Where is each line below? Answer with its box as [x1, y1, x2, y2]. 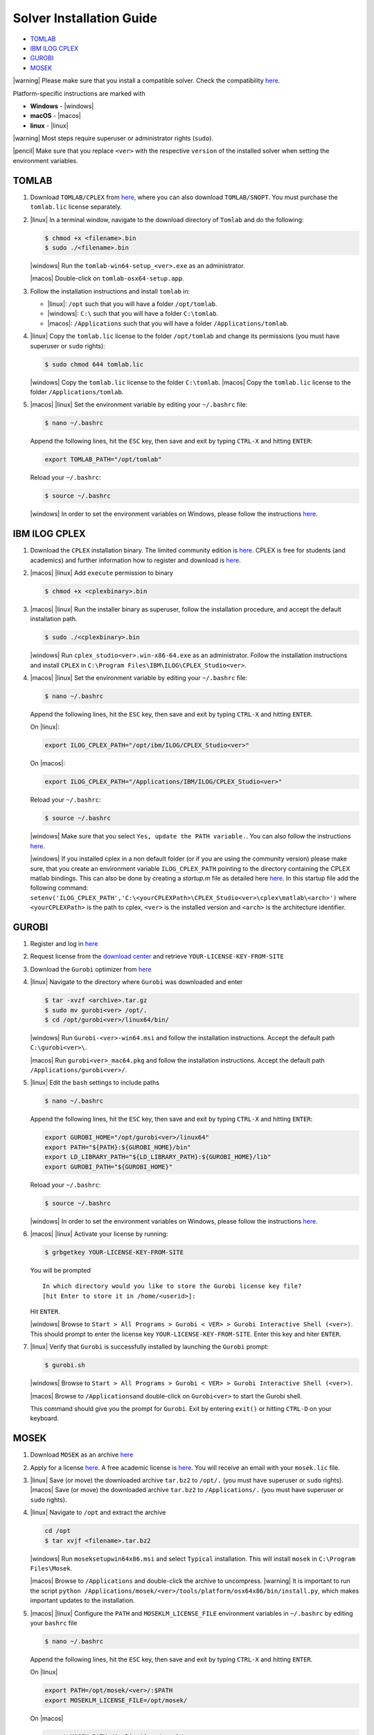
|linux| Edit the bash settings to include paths [30, 1078, 159, 1087]
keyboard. [30, 1414, 59, 1423]
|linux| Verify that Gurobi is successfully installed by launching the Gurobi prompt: [30, 1343, 269, 1351]
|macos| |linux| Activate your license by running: [30, 1229, 168, 1238]
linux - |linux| [30, 121, 69, 130]
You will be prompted [30, 1266, 91, 1274]
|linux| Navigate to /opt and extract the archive [30, 1508, 166, 1516]
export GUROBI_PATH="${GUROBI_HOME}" [44, 1162, 173, 1171]
